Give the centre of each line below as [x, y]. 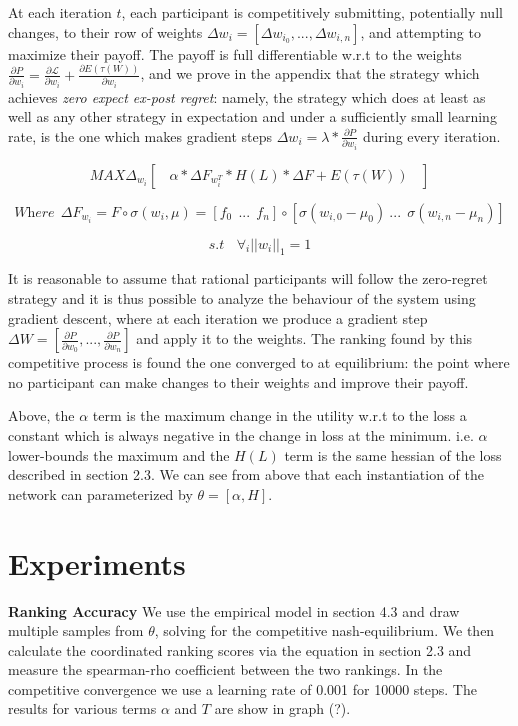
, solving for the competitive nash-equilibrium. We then [324, 630]
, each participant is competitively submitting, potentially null [312, 12]
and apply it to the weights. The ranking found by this [304, 338]
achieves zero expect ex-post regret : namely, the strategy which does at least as [247, 96]
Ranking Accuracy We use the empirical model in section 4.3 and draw [234, 610]
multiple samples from [76, 630]
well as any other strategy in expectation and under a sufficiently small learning [252, 116]
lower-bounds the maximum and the [119, 454]
